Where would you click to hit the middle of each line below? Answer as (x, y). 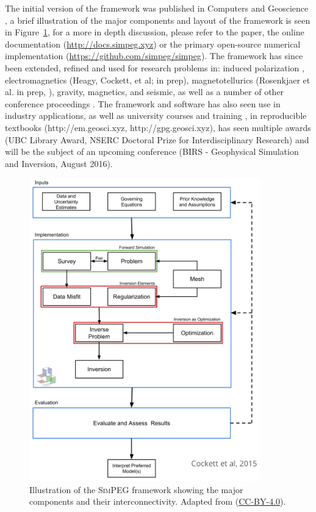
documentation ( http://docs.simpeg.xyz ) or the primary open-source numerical (153, 44)
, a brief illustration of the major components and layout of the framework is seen (158, 20)
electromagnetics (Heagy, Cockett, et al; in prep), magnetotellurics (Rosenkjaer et (158, 80)
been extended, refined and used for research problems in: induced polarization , (155, 67)
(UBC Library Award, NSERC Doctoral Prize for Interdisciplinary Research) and (157, 139)
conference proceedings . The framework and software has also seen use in (143, 103)
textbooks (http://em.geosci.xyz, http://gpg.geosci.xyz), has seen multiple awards (158, 127)
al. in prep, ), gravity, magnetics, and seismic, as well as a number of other (145, 92)
